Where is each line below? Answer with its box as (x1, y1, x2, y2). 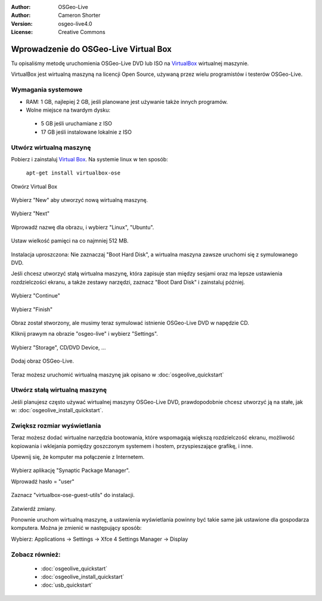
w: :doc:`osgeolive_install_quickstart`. (11, 407, 104, 414)
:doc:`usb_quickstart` (41, 581, 93, 588)
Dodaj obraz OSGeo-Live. (11, 357, 75, 364)
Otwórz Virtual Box (11, 183, 58, 190)
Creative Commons (58, 29, 106, 36)
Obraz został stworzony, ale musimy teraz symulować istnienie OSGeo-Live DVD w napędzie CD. (11, 320, 250, 326)
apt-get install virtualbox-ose (26, 170, 120, 176)
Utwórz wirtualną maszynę (11, 143, 91, 152)
